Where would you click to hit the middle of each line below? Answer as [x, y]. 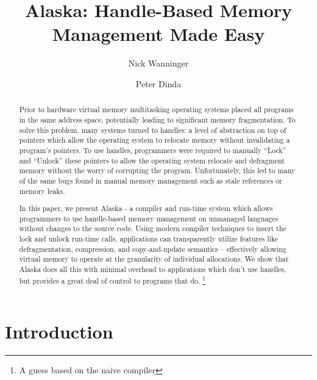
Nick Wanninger [158, 63]
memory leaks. [42, 191]
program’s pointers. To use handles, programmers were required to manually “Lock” [153, 150]
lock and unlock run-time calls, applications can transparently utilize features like [148, 239]
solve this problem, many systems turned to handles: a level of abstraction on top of [153, 130]
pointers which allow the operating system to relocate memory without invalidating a [155, 140]
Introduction [59, 332]
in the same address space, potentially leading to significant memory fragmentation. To [157, 119]
